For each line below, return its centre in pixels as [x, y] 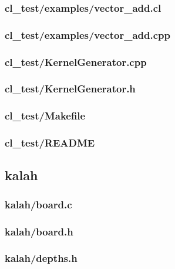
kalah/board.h [39, 231]
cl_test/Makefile [45, 116]
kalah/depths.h [41, 258]
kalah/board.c [38, 204]
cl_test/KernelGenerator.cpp [76, 62]
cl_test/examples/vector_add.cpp [87, 34]
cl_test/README [50, 143]
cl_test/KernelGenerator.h [70, 89]
